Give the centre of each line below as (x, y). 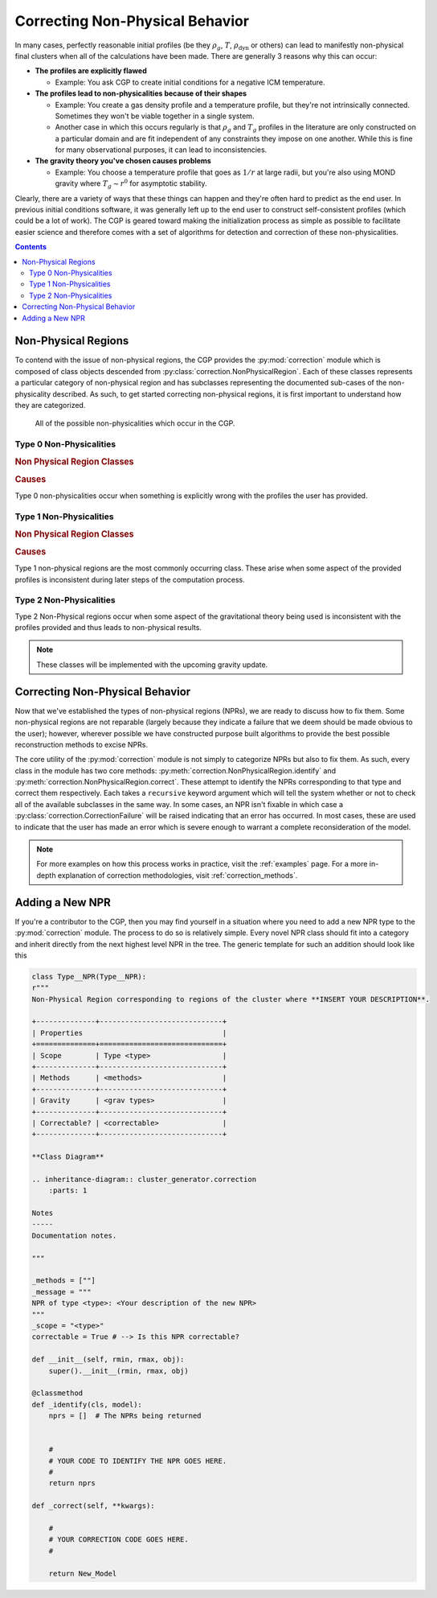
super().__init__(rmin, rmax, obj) (118, 1371)
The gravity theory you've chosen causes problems (123, 161)
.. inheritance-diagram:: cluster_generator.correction (144, 1179)
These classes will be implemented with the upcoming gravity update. (152, 665)
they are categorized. (50, 405)
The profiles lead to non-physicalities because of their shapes (141, 93)
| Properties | (129, 1033)
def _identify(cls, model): (87, 1404)
